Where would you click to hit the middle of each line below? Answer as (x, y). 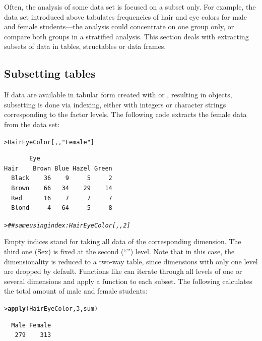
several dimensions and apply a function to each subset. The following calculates (128, 281)
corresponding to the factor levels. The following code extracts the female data (125, 114)
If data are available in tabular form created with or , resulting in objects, (118, 95)
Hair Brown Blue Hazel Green (58, 168)
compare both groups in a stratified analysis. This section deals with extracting (126, 36)
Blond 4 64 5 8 (62, 208)
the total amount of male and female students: (76, 291)
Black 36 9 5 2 (62, 178)
